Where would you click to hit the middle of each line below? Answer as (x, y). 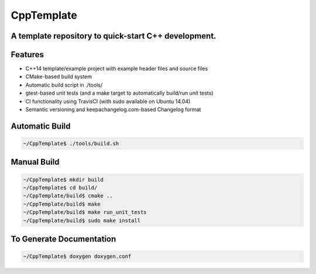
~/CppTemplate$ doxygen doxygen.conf (77, 256)
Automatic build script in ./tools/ (64, 85)
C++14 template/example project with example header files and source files (117, 69)
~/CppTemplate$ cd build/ (60, 188)
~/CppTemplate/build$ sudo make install (82, 220)
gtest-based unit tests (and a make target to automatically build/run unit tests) (119, 93)
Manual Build (35, 162)
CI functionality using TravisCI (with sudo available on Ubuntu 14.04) (108, 101)
